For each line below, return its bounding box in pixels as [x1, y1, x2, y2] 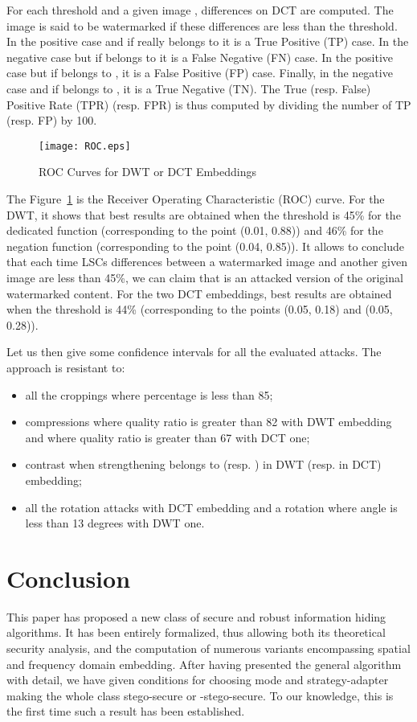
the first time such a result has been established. [6, 703, 245, 720]
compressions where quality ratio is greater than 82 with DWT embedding [25, 413, 392, 430]
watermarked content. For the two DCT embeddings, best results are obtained [6, 285, 392, 302]
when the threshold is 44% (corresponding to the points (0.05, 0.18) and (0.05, [6, 301, 393, 318]
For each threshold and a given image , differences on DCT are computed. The [6, 2, 394, 18]
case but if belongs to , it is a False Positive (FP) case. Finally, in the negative [6, 64, 393, 81]
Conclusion [6, 561, 131, 594]
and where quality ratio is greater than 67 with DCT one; [25, 429, 310, 445]
